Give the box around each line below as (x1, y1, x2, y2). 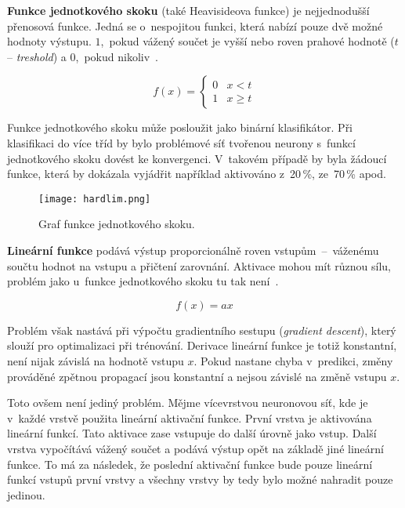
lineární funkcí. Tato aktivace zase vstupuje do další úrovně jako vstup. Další (7, 425, 377, 441)
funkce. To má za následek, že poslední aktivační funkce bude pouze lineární (7, 455, 373, 472)
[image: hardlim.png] (38, 193, 151, 205)
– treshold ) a (7, 48, 67, 64)
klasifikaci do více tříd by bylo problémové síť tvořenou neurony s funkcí (7, 134, 356, 151)
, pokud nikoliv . (75, 48, 158, 64)
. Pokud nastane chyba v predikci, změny (193, 352, 393, 368)
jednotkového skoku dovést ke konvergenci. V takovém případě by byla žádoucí (7, 150, 387, 166)
